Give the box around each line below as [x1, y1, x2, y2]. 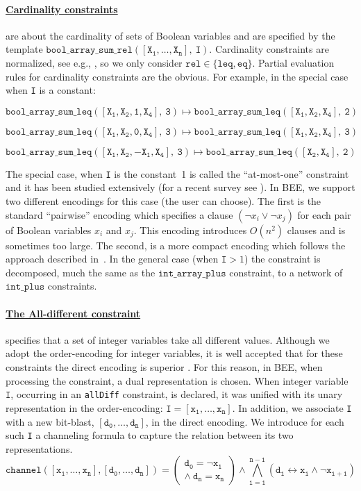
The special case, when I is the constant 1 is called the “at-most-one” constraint [6, 166, 349, 181]
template [6, 42, 43, 56]
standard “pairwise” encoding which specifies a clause [6, 207, 233, 222]
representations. [6, 441, 73, 456]
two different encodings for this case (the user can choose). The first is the [6, 194, 321, 208]
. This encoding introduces [133, 222, 247, 237]
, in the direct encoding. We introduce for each [145, 414, 344, 428]
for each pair [297, 207, 351, 222]
